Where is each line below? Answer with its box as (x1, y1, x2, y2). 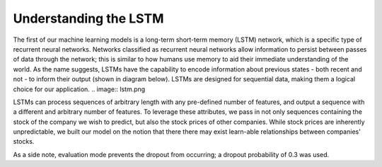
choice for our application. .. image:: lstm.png (13, 85, 146, 93)
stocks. (13, 137, 35, 146)
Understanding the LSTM (13, 11, 164, 26)
